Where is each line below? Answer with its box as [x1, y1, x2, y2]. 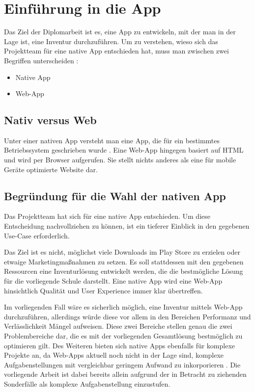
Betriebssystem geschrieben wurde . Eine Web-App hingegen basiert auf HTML [4, 145, 244, 155]
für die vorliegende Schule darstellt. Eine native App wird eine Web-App [4, 276, 223, 286]
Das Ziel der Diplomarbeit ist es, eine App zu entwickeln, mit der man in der [4, 26, 236, 37]
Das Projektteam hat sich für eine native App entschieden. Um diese [4, 211, 210, 221]
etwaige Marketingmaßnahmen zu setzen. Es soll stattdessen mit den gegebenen [4, 256, 244, 266]
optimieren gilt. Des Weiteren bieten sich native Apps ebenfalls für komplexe [4, 340, 235, 350]
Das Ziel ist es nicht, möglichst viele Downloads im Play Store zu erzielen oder [4, 247, 240, 257]
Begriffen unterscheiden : [4, 55, 79, 65]
